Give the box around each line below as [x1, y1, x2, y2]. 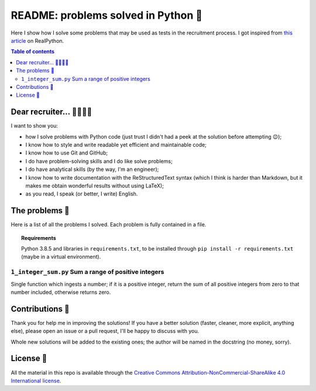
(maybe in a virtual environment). [21, 253, 101, 260]
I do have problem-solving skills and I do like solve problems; [25, 157, 173, 164]
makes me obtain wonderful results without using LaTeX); [25, 182, 164, 189]
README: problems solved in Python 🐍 [11, 9, 203, 22]
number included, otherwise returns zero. [11, 289, 111, 296]
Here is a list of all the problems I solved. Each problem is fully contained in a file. [11, 221, 207, 228]
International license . [11, 377, 61, 384]
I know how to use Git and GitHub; [25, 149, 108, 156]
